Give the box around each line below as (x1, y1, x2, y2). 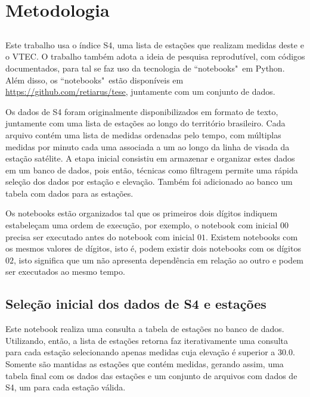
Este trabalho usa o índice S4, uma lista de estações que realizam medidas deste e (5, 38, 304, 51)
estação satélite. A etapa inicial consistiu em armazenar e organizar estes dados (5, 152, 295, 165)
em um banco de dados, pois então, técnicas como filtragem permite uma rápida (5, 163, 298, 176)
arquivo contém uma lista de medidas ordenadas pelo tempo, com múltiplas (5, 128, 281, 141)
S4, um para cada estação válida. (5, 381, 126, 393)
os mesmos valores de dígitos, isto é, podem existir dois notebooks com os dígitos (5, 242, 301, 255)
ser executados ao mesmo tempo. (5, 265, 125, 278)
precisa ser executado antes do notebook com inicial (5, 230, 195, 243)
